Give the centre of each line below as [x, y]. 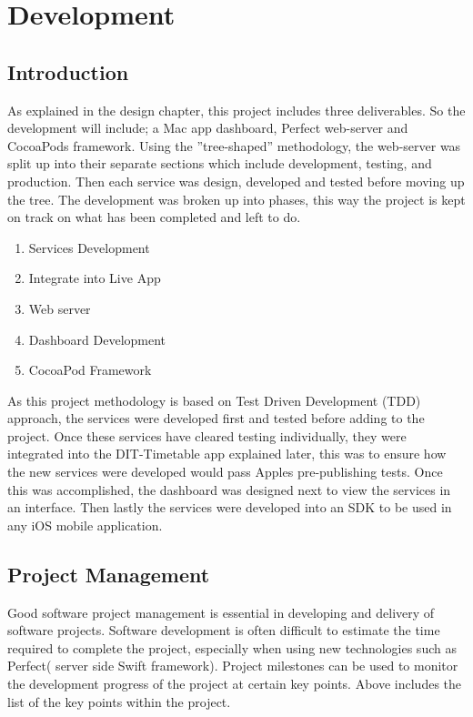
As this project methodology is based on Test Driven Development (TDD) [214, 400]
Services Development [89, 247]
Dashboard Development [97, 339]
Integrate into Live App [95, 278]
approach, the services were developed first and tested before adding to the [216, 418]
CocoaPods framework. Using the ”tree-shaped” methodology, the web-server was [234, 145]
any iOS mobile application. [85, 525]
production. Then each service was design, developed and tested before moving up [236, 181]
